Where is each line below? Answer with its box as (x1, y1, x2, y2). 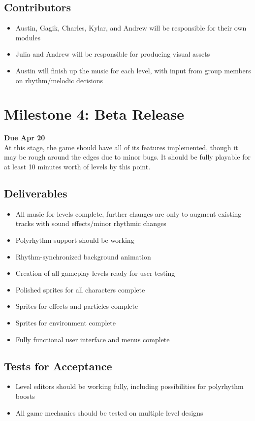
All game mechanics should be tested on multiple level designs (15, 407, 203, 418)
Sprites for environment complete (15, 318, 116, 328)
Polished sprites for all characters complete (15, 284, 145, 294)
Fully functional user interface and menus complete (15, 334, 170, 344)
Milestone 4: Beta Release (4, 104, 184, 124)
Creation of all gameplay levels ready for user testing (15, 268, 175, 278)
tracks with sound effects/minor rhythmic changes (15, 218, 166, 228)
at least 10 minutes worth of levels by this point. (4, 162, 151, 172)
